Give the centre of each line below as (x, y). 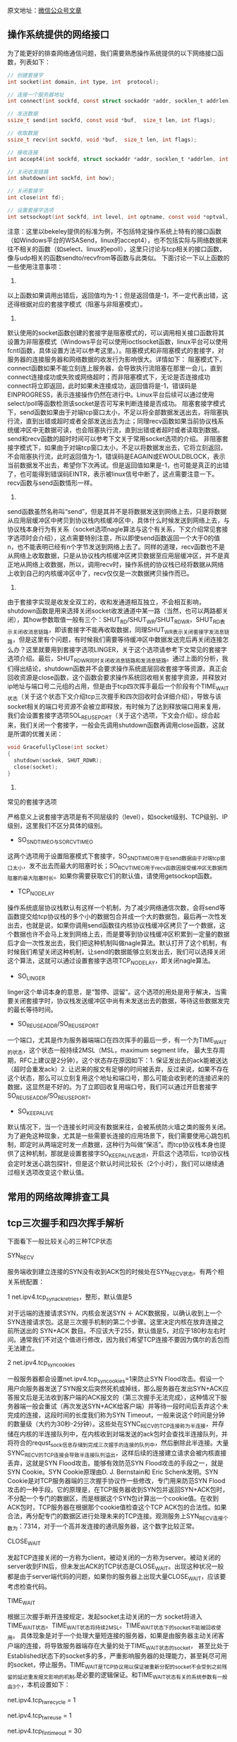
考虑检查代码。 (29, 1586)
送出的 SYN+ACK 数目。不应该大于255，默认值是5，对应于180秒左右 (120, 1330)
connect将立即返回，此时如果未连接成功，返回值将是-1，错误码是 (102, 385)
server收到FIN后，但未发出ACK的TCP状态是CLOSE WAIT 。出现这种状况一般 (116, 1567)
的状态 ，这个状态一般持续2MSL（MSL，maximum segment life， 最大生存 (113, 1051)
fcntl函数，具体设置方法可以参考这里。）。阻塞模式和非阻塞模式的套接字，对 (116, 350)
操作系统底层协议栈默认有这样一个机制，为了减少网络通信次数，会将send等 (116, 907)
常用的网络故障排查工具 (58, 1197)
